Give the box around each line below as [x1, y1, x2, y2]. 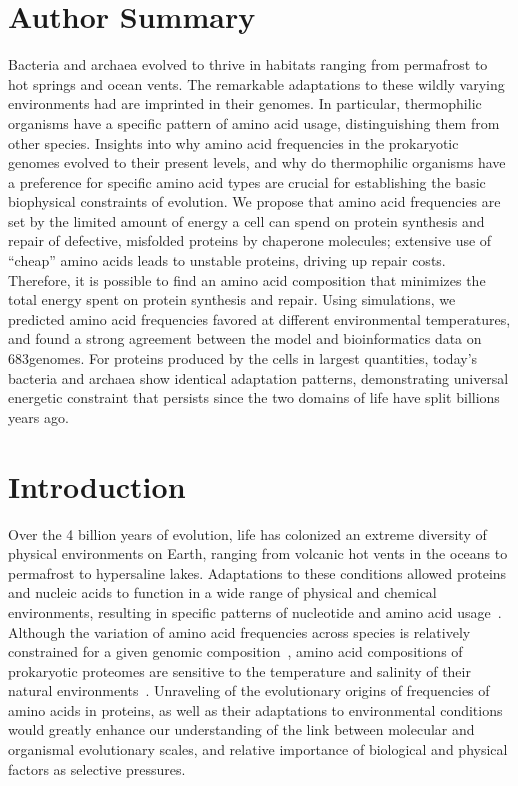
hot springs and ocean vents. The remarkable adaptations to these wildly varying [8, 73, 505, 94]
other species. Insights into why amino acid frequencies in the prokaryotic [8, 132, 459, 153]
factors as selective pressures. [8, 758, 186, 779]
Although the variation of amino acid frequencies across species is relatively [8, 621, 471, 642]
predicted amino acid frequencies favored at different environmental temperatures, [8, 308, 511, 329]
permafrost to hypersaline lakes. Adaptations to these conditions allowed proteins [8, 562, 507, 583]
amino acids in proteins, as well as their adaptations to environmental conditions [8, 699, 503, 720]
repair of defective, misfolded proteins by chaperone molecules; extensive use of [8, 230, 492, 251]
